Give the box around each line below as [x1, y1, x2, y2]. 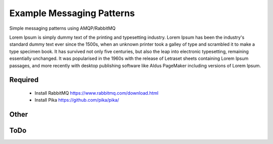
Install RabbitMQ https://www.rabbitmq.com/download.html [34, 90, 159, 96]
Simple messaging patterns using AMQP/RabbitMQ [9, 25, 116, 31]
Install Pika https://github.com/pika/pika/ [34, 97, 119, 103]
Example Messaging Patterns [9, 8, 135, 19]
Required [9, 76, 39, 84]
